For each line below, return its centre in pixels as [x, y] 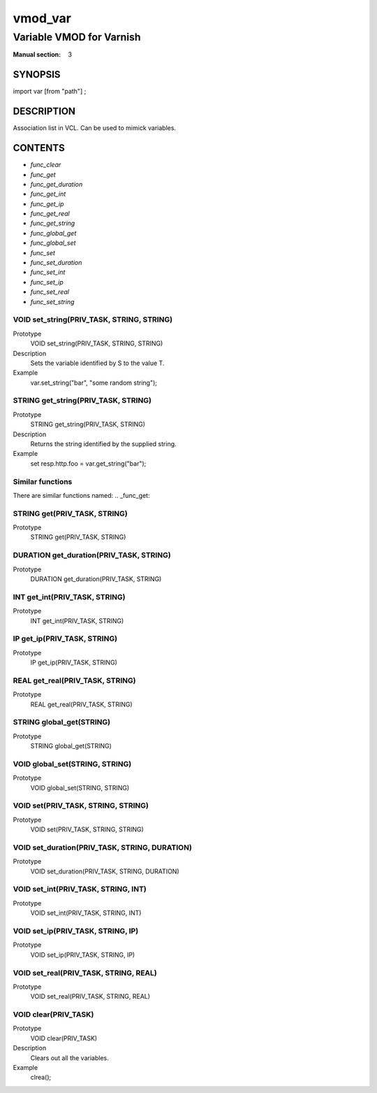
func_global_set [53, 243]
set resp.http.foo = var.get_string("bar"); [88, 463]
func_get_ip [47, 203]
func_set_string [52, 301]
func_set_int [48, 272]
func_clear [46, 165]
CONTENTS [39, 148]
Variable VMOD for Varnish [77, 37]
